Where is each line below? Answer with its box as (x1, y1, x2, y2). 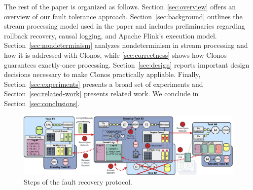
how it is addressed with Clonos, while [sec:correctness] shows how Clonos (4, 49, 227, 60)
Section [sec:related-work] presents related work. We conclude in (4, 88, 199, 99)
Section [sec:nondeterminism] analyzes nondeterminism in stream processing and (4, 40, 248, 50)
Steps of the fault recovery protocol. (24, 177, 132, 187)
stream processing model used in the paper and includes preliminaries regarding (4, 21, 245, 31)
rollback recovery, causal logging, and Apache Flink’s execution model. (4, 30, 217, 40)
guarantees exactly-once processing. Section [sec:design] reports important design (4, 59, 250, 70)
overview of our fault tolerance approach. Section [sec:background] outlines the (4, 11, 243, 21)
